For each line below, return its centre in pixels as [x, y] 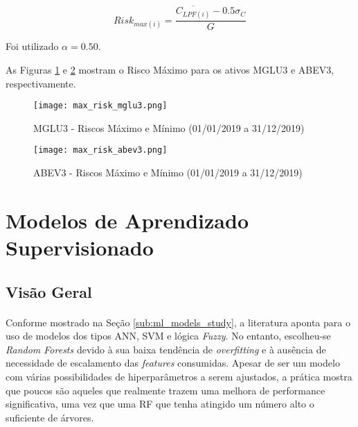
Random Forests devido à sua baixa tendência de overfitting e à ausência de [166, 349]
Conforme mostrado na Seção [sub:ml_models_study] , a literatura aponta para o [178, 322]
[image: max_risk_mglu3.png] [100, 106]
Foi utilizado [32, 46]
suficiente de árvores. [50, 417]
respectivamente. [41, 83]
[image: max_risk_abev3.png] [100, 150]
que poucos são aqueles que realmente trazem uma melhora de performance [165, 390]
